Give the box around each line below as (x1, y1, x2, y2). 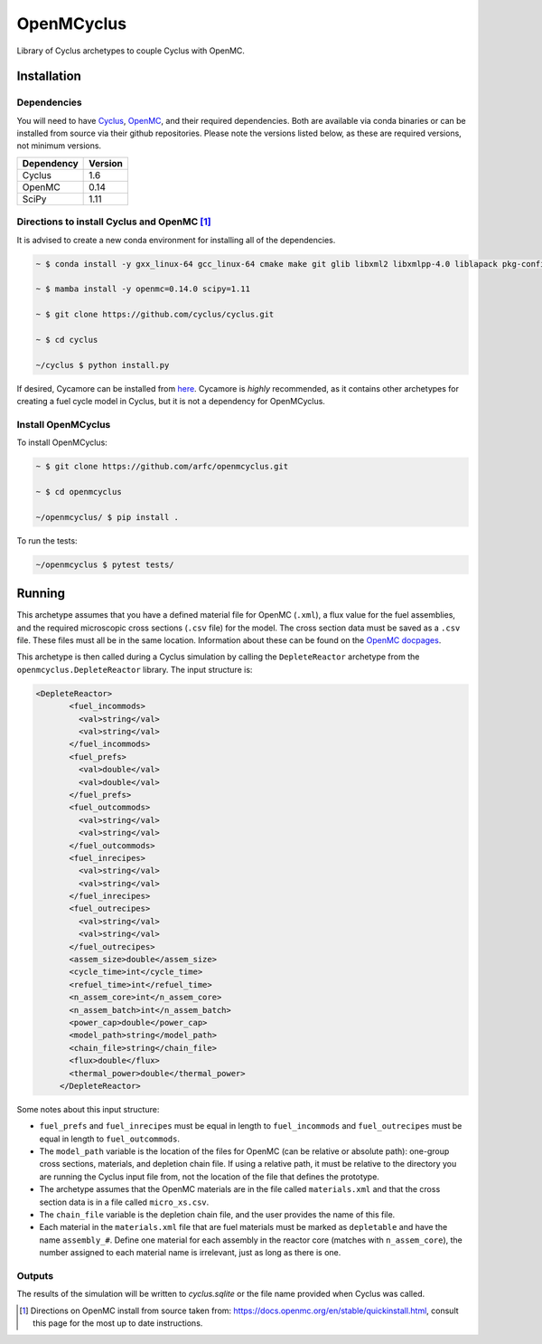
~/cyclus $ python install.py (35, 360, 170, 370)
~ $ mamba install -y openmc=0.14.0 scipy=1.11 (35, 284, 250, 294)
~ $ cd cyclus (35, 335, 98, 345)
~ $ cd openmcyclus (35, 487, 122, 497)
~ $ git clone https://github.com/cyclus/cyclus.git (35, 309, 275, 320)
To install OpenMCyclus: (16, 437, 107, 448)
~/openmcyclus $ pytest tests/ (35, 559, 175, 570)
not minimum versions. (16, 140, 102, 151)
